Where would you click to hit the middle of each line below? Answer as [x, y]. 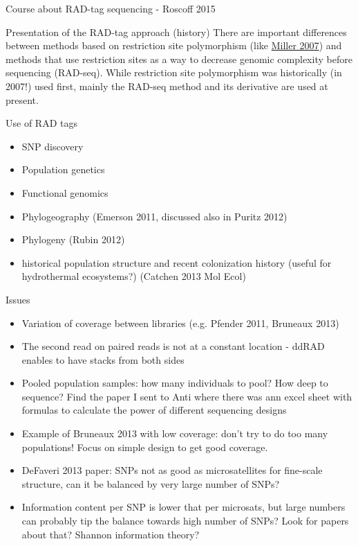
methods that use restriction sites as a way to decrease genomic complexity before [179, 59]
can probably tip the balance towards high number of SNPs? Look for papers [185, 521]
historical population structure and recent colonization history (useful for [177, 262]
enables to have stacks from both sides [103, 359]
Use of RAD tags [41, 123]
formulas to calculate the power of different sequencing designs [154, 410]
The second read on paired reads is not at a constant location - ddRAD [173, 346]
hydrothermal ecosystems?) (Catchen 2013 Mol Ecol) [134, 276]
